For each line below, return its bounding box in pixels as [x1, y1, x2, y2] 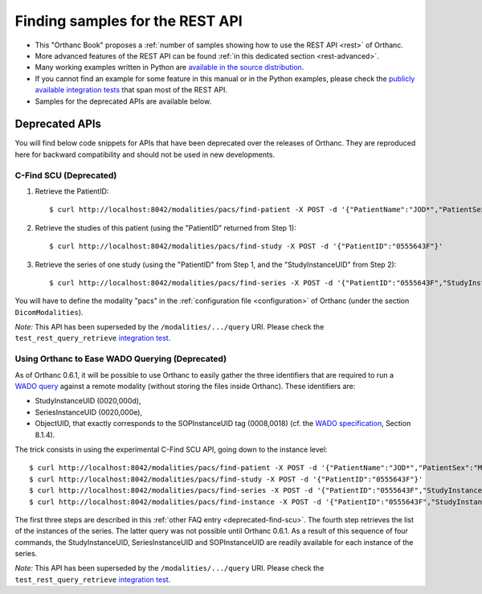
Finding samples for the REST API [14, 12, 243, 30]
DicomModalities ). [14, 307, 84, 317]
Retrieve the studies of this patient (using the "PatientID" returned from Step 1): [35, 223, 296, 232]
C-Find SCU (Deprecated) [14, 170, 117, 181]
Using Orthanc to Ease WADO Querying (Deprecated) [14, 354, 227, 365]
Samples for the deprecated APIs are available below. [35, 96, 212, 106]
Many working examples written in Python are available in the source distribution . [35, 63, 304, 72]
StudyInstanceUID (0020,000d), [35, 396, 141, 406]
